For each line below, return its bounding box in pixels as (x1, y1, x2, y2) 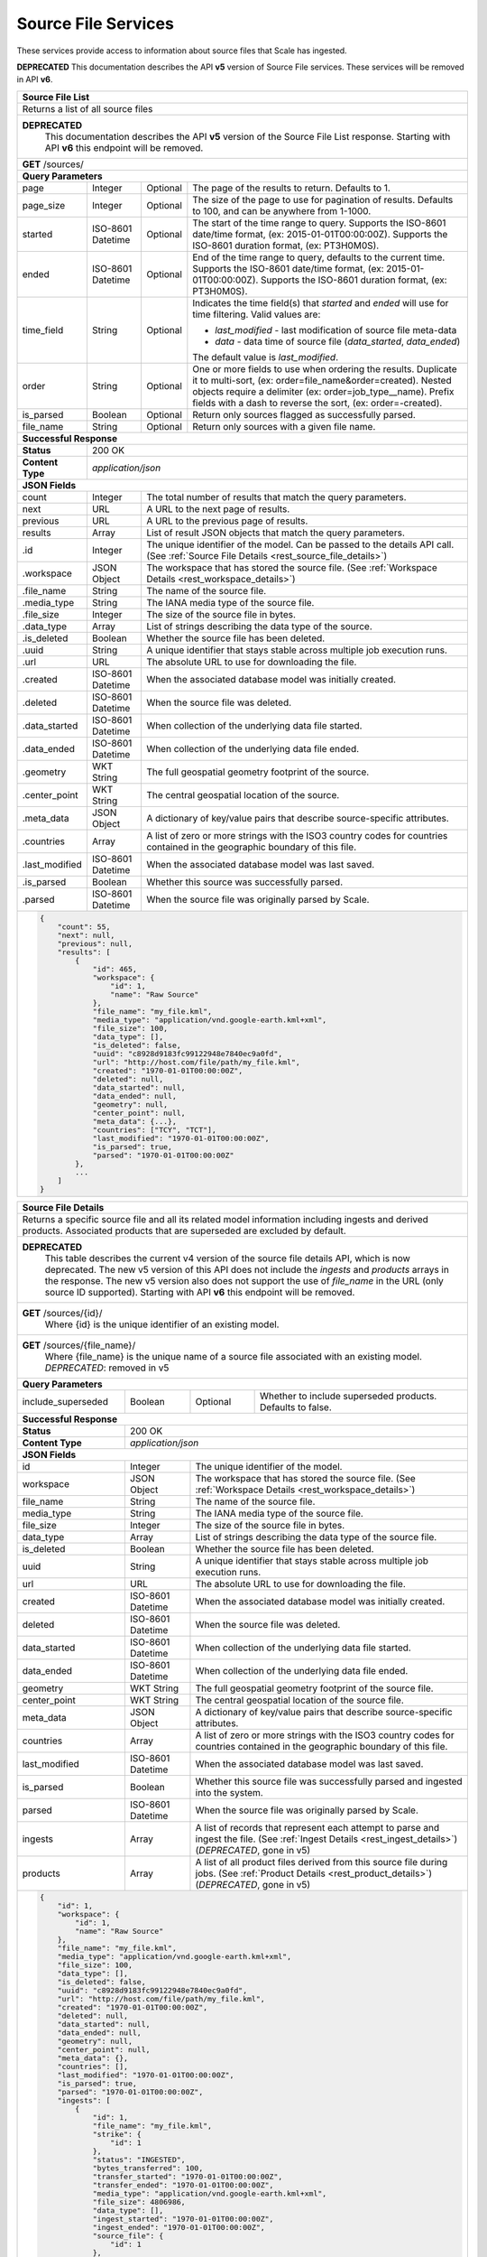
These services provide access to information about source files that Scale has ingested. (16, 45, 347, 56)
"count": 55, (57, 922, 111, 932)
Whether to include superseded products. (260, 1389, 437, 1402)
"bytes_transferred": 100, (92, 2163, 204, 2173)
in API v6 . (16, 74, 53, 85)
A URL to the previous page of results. (145, 515, 308, 527)
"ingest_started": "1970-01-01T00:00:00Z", (92, 2215, 274, 2224)
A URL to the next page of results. (145, 502, 290, 515)
